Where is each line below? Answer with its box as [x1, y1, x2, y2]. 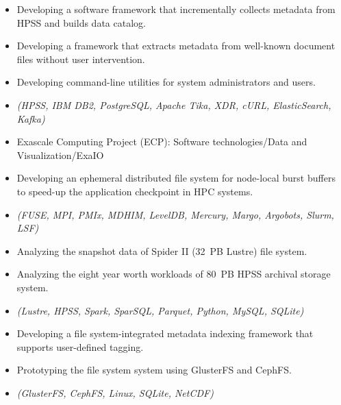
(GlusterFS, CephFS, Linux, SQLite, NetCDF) [16, 385, 214, 400]
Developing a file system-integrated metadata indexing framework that [16, 326, 314, 341]
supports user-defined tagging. [16, 339, 144, 354]
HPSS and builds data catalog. [16, 15, 146, 29]
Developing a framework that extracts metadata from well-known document [16, 38, 336, 53]
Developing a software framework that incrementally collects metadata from [16, 2, 336, 16]
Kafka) [16, 111, 45, 125]
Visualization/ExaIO [16, 147, 104, 162]
